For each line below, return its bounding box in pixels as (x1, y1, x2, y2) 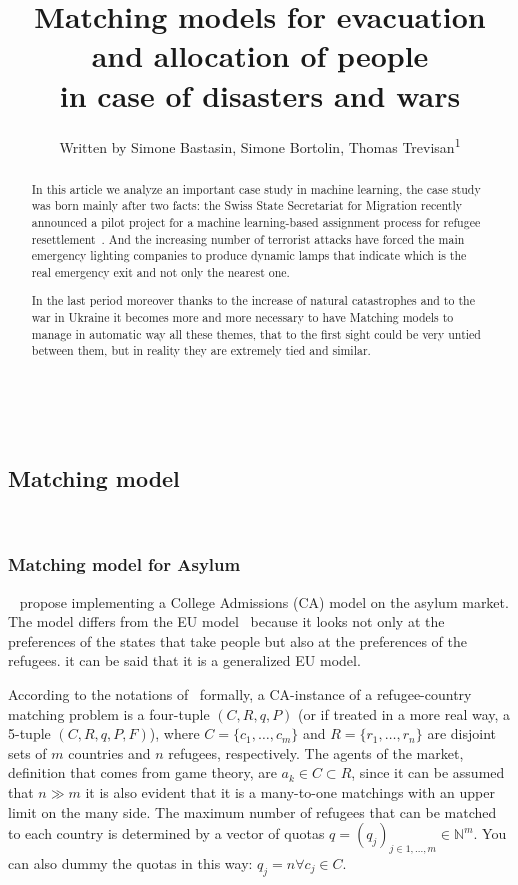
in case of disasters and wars (59, 74, 461, 115)
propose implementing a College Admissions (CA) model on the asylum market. (19, 591, 509, 612)
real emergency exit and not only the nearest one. (31, 263, 290, 280)
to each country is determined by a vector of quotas (8, 823, 325, 844)
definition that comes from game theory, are (8, 762, 277, 783)
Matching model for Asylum (8, 552, 241, 577)
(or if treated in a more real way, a (298, 703, 511, 724)
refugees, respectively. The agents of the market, (168, 742, 464, 763)
